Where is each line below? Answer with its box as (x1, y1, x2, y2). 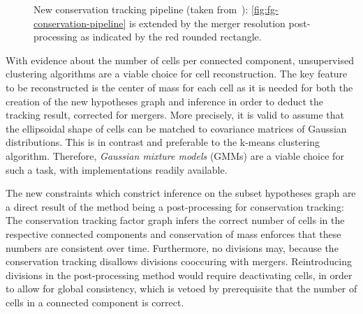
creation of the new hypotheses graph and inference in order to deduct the (6, 94, 323, 108)
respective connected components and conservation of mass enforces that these (6, 226, 341, 241)
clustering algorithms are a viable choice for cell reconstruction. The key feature (6, 66, 348, 81)
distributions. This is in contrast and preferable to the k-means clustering (6, 135, 320, 149)
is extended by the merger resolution (129, 15, 286, 30)
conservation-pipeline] (34, 15, 126, 30)
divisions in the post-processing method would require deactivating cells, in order (6, 267, 353, 282)
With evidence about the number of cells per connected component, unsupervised (6, 52, 354, 67)
